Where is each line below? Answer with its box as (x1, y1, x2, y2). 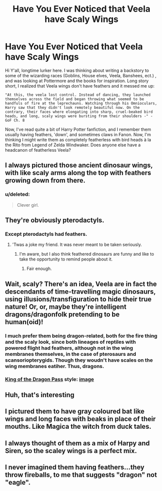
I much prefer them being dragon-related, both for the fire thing (5, 332, 158, 339)
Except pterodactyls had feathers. (5, 230, 87, 237)
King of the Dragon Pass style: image (5, 376, 95, 383)
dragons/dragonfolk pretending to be (5, 310, 120, 318)
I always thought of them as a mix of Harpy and (5, 439, 150, 447)
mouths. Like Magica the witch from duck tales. (5, 422, 152, 431)
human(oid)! (5, 317, 44, 326)
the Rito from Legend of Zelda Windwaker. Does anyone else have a (5, 142, 141, 148)
